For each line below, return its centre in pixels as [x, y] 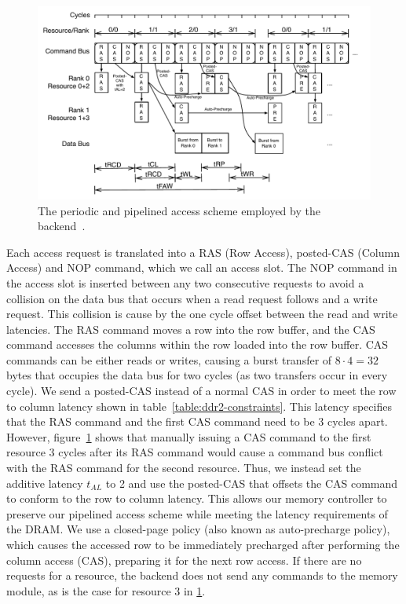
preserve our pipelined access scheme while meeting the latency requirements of [197, 513]
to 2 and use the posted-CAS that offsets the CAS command [252, 483]
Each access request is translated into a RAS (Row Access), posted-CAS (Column [203, 252]
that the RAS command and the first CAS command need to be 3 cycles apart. [197, 421]
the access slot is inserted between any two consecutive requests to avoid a [185, 282]
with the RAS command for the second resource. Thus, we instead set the [184, 468]
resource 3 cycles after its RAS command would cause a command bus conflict [195, 452]
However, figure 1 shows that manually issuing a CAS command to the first [189, 436]
